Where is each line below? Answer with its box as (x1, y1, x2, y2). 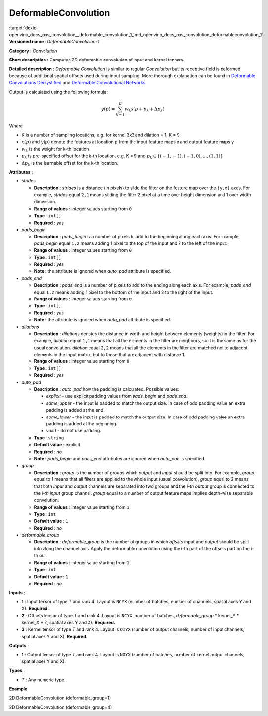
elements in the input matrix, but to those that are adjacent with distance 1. (34, 352, 186, 358)
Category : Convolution (9, 48, 57, 54)
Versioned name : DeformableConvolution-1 (9, 39, 100, 45)
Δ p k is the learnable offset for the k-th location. (21, 160, 119, 167)
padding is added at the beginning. (46, 420, 118, 426)
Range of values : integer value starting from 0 (34, 358, 130, 364)
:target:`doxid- (9, 25, 39, 31)
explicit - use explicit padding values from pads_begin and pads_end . (46, 393, 188, 399)
